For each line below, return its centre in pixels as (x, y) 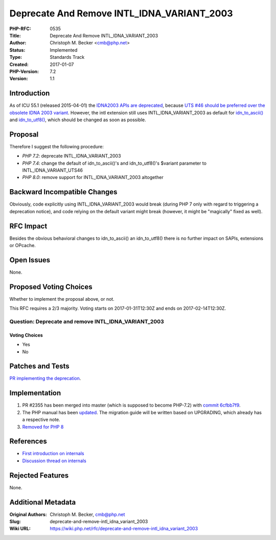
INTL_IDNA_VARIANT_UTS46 (53, 170)
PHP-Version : (24, 71)
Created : (19, 64)
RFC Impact (28, 226)
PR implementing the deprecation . (45, 378)
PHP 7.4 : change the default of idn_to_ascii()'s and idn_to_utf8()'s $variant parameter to (114, 163)
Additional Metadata (43, 502)
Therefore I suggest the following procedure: (57, 146)
